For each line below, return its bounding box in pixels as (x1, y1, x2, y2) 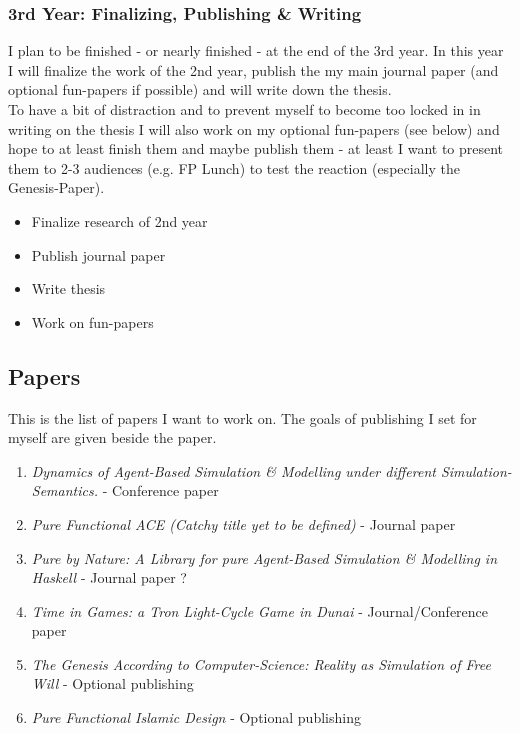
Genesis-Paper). (8, 177, 105, 198)
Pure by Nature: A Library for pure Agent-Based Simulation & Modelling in (31, 547, 498, 568)
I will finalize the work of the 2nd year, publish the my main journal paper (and (8, 59, 499, 80)
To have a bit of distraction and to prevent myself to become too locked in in (8, 99, 481, 119)
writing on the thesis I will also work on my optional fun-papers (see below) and (8, 118, 500, 139)
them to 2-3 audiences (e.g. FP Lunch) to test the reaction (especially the (8, 157, 460, 178)
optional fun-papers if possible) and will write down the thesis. (8, 79, 392, 100)
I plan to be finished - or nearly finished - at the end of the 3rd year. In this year (8, 40, 504, 61)
